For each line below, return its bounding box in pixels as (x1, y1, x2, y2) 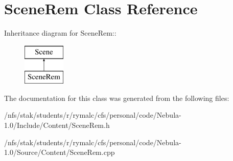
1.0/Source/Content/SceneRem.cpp (4, 147, 115, 157)
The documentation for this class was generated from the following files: (4, 92, 229, 103)
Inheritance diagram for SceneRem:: (4, 28, 116, 38)
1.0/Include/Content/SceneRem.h (4, 120, 110, 130)
